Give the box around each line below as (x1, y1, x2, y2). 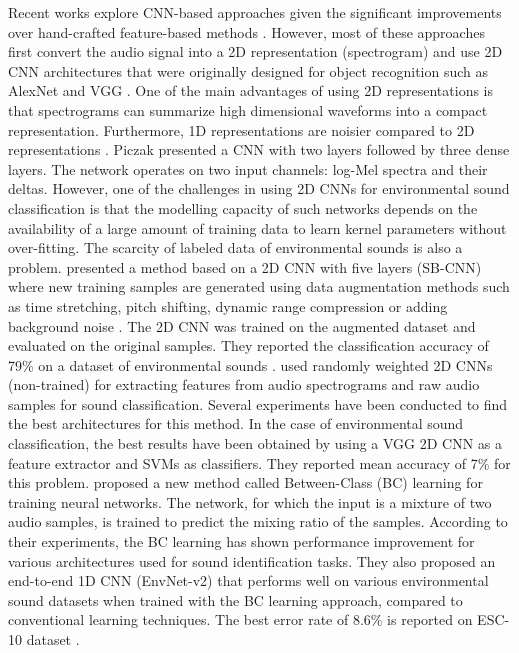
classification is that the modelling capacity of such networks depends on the (8, 197, 478, 218)
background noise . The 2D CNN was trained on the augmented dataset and (8, 315, 476, 336)
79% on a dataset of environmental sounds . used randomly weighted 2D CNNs (8, 354, 493, 375)
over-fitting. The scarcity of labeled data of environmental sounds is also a (8, 237, 463, 258)
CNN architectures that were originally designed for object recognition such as (8, 60, 489, 81)
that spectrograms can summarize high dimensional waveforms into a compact (8, 99, 488, 120)
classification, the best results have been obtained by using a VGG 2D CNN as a (8, 433, 503, 454)
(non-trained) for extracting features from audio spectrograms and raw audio (8, 374, 480, 395)
